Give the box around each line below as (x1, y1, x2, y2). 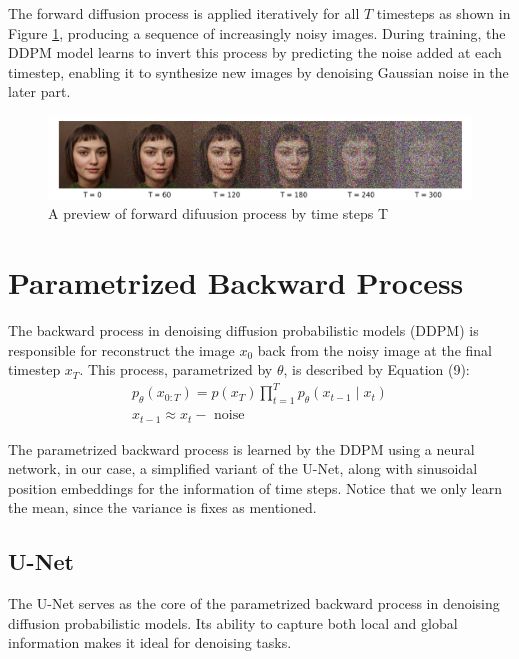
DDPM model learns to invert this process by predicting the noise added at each (8, 42, 502, 63)
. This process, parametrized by (79, 359, 273, 380)
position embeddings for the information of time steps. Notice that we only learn (8, 477, 502, 498)
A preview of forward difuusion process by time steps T (48, 203, 389, 224)
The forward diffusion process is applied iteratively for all (8, 3, 360, 23)
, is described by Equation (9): (283, 359, 470, 380)
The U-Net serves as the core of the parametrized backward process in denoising (8, 593, 500, 614)
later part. (8, 81, 71, 102)
